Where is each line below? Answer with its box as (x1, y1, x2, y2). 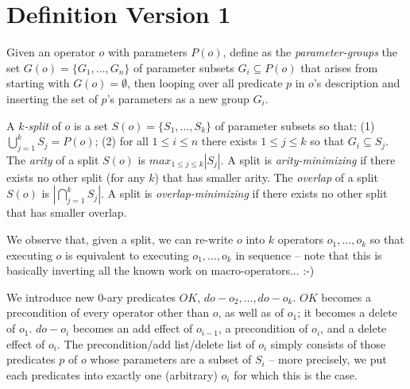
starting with (6, 75, 70, 91)
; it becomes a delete (297, 304, 397, 321)
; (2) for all (95, 133, 149, 149)
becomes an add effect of (72, 320, 193, 337)
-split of (24, 117, 61, 133)
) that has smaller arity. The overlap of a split (154, 168, 378, 185)
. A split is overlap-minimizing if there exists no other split (101, 185, 388, 202)
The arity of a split (6, 151, 99, 168)
